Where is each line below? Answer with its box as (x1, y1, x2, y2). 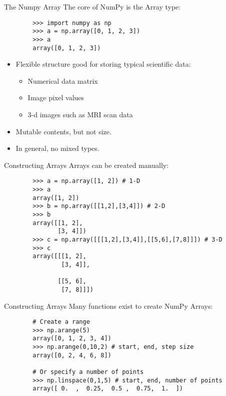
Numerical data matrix (27, 75, 98, 86)
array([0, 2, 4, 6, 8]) (32, 351, 111, 359)
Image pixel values (27, 92, 84, 103)
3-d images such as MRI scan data (27, 109, 133, 119)
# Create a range (32, 318, 90, 326)
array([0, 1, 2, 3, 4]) (32, 335, 111, 342)
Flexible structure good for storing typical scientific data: (15, 59, 191, 69)
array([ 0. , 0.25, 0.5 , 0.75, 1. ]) (32, 385, 183, 392)
